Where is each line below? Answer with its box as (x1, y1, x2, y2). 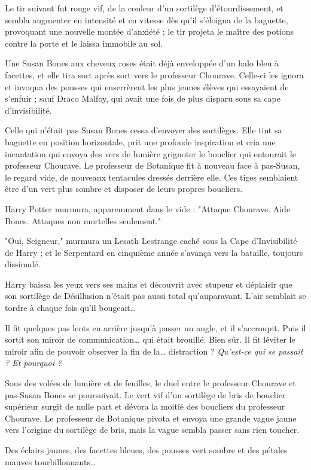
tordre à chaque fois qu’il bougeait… (5, 301, 136, 314)
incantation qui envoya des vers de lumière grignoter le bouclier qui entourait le (5, 147, 296, 160)
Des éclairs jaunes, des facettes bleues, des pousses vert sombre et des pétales (5, 444, 288, 456)
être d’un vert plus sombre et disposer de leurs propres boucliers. (5, 182, 243, 195)
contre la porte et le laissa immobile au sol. (5, 36, 163, 49)
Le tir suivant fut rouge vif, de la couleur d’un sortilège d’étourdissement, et (5, 2, 283, 14)
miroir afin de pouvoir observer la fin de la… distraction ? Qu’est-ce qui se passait (5, 344, 303, 357)
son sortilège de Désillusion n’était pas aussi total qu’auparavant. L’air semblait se (5, 289, 306, 302)
